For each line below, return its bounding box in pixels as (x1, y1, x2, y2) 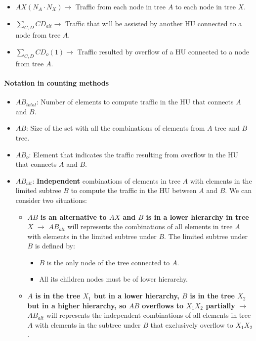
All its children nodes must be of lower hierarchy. (39, 274, 188, 284)
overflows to (142, 300, 184, 310)
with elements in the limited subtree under (27, 231, 157, 241)
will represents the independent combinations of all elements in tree (46, 310, 251, 320)
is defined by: (35, 241, 75, 251)
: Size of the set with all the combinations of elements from (26, 123, 205, 133)
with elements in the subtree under (35, 319, 141, 330)
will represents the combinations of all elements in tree (67, 221, 233, 232)
